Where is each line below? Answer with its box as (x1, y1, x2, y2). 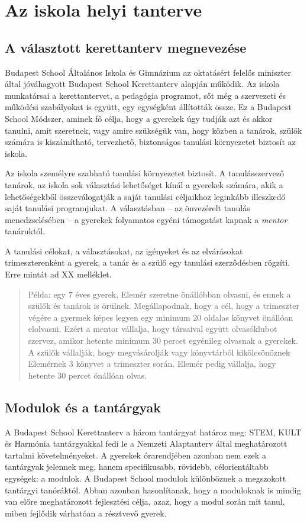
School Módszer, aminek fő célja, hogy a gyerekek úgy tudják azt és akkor (5, 112, 273, 124)
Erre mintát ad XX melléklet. (5, 268, 112, 280)
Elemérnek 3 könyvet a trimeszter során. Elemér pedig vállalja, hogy (28, 357, 276, 370)
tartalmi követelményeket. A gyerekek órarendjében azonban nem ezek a (5, 448, 266, 461)
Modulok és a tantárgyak (5, 398, 161, 416)
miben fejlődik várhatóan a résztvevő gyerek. (5, 506, 167, 519)
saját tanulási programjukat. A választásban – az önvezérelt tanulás (5, 202, 250, 214)
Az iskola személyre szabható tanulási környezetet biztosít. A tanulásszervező (5, 167, 284, 179)
